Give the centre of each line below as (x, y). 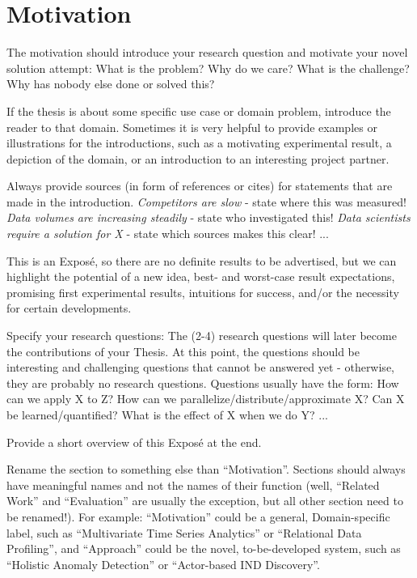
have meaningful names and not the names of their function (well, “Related (193, 484)
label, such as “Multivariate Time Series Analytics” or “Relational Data (184, 532)
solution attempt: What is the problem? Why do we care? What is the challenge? (208, 68)
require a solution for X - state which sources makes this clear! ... (168, 234)
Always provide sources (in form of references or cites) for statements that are (200, 186)
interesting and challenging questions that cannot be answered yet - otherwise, (200, 367)
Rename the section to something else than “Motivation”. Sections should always (206, 469)
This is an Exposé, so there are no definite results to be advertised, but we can (202, 260)
